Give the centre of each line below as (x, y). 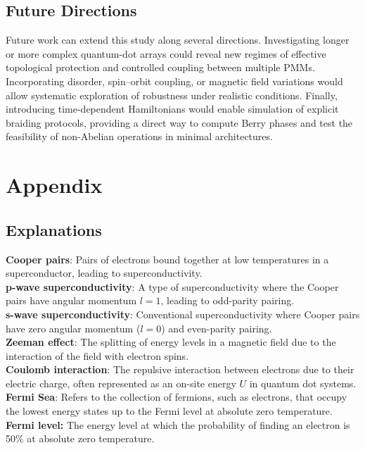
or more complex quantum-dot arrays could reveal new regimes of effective (166, 53)
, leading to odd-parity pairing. (228, 300)
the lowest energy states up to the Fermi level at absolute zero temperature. (169, 411)
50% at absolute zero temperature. (80, 438)
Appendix (54, 185)
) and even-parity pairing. (217, 328)
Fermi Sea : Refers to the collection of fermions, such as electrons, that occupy (177, 397)
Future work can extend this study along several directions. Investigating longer (178, 40)
